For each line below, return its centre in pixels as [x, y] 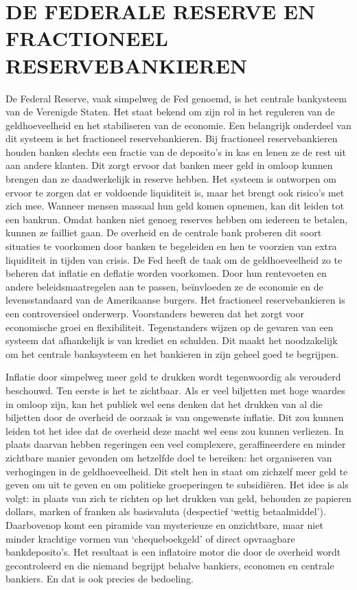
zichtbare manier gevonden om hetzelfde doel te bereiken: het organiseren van [169, 457]
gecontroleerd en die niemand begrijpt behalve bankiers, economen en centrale [170, 565]
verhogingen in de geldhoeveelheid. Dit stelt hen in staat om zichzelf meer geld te [177, 471]
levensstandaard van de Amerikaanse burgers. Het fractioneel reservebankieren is [175, 300]
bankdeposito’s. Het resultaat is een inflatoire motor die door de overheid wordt [173, 552]
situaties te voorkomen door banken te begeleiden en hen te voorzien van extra [171, 246]
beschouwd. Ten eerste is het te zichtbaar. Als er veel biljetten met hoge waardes [175, 390]
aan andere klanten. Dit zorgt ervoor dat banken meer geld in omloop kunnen [169, 165]
